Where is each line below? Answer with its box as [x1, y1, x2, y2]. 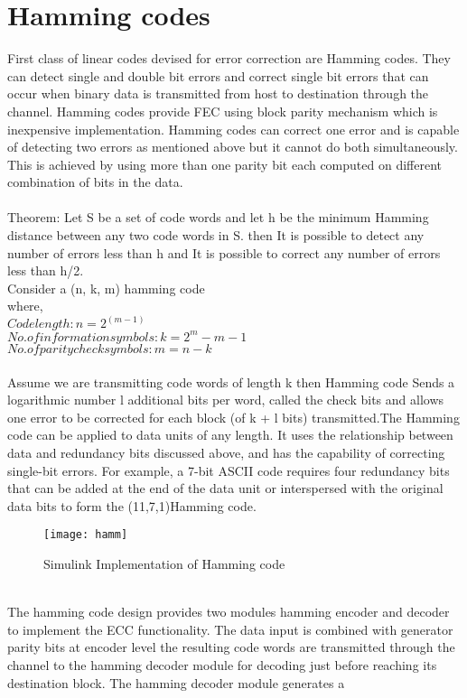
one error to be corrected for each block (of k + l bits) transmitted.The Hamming [7, 407, 460, 426]
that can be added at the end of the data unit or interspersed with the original [7, 479, 444, 498]
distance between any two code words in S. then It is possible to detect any [7, 226, 425, 245]
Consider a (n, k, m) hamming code [7, 278, 205, 297]
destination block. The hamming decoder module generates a [7, 673, 345, 692]
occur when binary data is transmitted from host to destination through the [7, 84, 429, 103]
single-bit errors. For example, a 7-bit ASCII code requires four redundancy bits [7, 461, 450, 479]
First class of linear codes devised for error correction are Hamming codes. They [7, 49, 451, 68]
